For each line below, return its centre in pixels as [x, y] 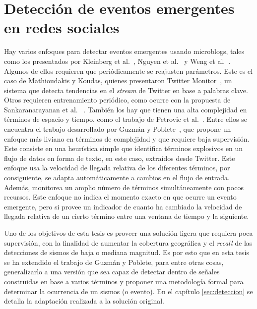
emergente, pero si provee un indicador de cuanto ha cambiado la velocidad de [123, 206]
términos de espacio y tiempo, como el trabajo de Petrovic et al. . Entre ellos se [126, 119]
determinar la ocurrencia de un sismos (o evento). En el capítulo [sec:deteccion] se [128, 291]
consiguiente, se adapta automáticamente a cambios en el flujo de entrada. [117, 178]
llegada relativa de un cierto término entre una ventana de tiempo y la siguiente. [127, 216]
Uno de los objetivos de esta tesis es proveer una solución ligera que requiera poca [128, 233]
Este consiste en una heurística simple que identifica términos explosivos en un [124, 148]
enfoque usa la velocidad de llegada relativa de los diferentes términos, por [117, 168]
